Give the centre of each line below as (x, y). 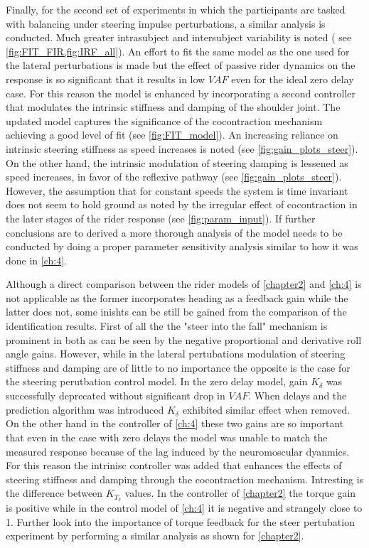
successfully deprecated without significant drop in (116, 396)
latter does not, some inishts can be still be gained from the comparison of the (176, 312)
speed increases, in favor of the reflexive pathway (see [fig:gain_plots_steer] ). (174, 177)
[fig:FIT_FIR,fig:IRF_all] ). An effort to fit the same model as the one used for (178, 51)
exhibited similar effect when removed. (266, 409)
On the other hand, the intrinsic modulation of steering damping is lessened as (177, 162)
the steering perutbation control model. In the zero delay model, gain (157, 381)
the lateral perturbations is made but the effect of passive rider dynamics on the (181, 65)
